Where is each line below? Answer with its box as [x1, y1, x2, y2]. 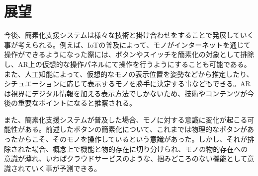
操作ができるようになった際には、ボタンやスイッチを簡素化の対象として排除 [4, 49, 255, 59]
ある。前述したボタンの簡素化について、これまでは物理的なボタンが [24, 124, 247, 134]
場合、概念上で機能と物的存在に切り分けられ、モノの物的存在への [31, 143, 248, 154]
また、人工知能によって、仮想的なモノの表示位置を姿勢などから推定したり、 [4, 68, 254, 79]
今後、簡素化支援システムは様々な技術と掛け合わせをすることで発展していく [4, 30, 254, 40]
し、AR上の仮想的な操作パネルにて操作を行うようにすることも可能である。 [4, 59, 251, 69]
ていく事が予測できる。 [24, 163, 101, 173]
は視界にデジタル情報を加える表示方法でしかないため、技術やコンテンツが [4, 88, 248, 98]
